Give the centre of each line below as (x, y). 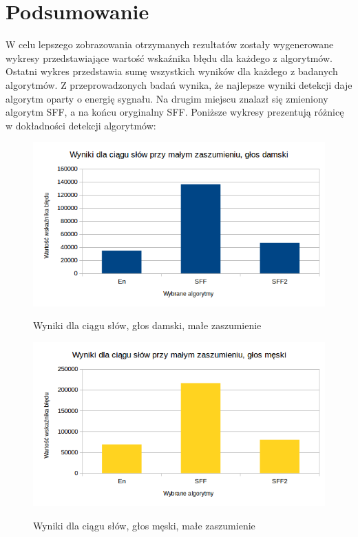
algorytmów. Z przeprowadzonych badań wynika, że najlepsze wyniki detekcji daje (179, 84)
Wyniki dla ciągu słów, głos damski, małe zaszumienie (147, 325)
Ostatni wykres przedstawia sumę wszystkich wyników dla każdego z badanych (172, 71)
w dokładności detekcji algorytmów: (81, 125)
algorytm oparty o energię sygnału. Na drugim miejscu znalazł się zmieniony (167, 98)
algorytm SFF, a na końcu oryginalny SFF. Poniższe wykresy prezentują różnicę (175, 112)
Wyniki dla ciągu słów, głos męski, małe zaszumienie (144, 525)
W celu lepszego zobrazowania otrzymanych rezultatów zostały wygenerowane (170, 44)
